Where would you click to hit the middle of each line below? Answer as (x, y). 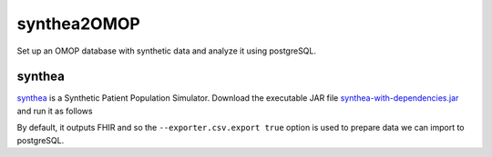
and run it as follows (55, 111)
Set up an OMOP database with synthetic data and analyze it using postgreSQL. (167, 51)
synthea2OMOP (78, 24)
